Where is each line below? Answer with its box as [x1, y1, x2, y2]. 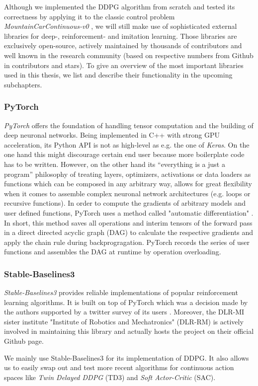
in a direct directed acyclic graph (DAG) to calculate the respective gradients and [4, 227, 254, 237]
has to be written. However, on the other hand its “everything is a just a [4, 158, 225, 169]
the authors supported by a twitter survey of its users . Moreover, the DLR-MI [4, 307, 245, 317]
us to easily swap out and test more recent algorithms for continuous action [4, 362, 234, 373]
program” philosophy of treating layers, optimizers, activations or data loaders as [4, 168, 251, 179]
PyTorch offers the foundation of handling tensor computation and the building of [4, 120, 254, 130]
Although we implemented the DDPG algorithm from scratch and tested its [4, 1, 235, 11]
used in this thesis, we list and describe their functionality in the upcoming [4, 70, 233, 80]
